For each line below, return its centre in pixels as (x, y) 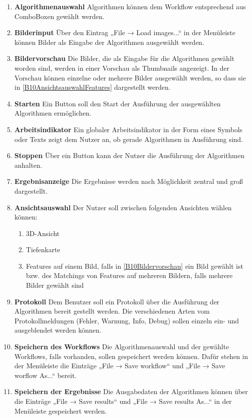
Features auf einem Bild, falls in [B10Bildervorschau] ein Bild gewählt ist (135, 266)
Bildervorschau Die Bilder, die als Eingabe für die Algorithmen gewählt (124, 58)
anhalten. (28, 165)
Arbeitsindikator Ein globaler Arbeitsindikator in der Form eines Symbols (128, 129)
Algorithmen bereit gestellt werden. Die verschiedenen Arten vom (112, 311)
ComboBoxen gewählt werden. (59, 16)
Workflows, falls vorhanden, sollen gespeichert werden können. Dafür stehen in (131, 356)
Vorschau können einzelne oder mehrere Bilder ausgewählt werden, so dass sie (130, 77)
